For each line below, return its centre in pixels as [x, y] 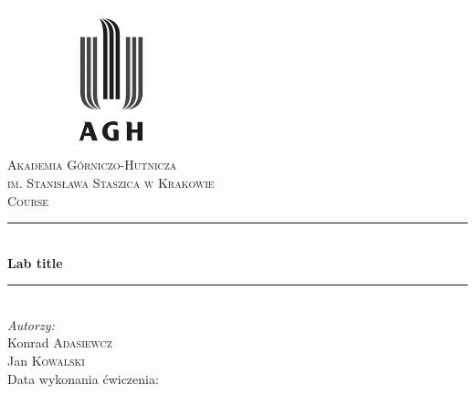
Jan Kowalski [46, 361]
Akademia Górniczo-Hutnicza [92, 165]
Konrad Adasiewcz [60, 342]
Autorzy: [31, 324]
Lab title [35, 262]
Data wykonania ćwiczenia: [83, 378]
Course [28, 200]
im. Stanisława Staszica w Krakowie [111, 182]
